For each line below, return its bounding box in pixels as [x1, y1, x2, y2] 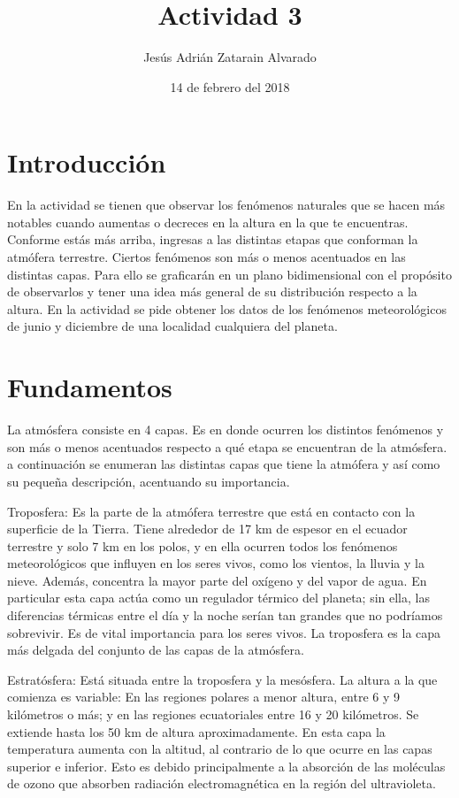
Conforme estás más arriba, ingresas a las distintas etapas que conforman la [7, 230, 418, 249]
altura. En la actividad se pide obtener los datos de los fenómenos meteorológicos [7, 299, 447, 318]
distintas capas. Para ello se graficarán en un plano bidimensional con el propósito [7, 265, 452, 283]
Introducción [7, 144, 166, 180]
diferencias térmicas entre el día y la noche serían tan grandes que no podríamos [7, 606, 443, 625]
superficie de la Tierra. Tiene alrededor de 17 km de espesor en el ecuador [7, 519, 408, 538]
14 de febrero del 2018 [170, 77, 290, 96]
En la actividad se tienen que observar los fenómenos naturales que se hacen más [7, 196, 446, 214]
